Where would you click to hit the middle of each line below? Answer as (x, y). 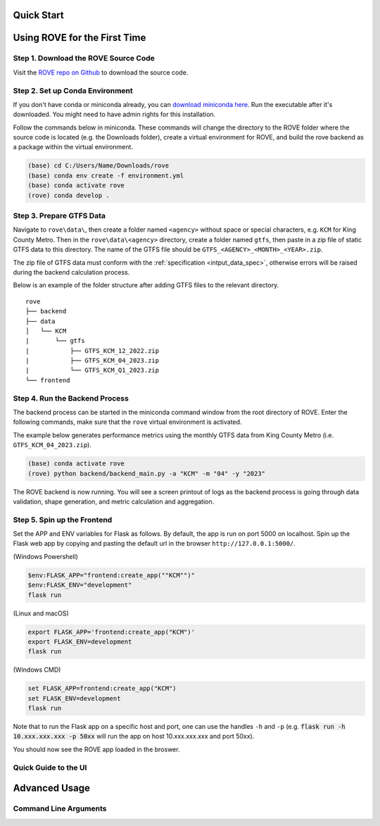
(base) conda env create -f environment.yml (106, 175)
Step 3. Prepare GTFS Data (59, 216)
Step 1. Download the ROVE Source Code (84, 58)
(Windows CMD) (37, 670)
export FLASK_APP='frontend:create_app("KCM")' (111, 632)
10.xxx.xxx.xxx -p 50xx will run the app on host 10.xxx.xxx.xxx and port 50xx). (134, 737)
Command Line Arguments (60, 808)
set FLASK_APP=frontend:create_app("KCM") (102, 689)
